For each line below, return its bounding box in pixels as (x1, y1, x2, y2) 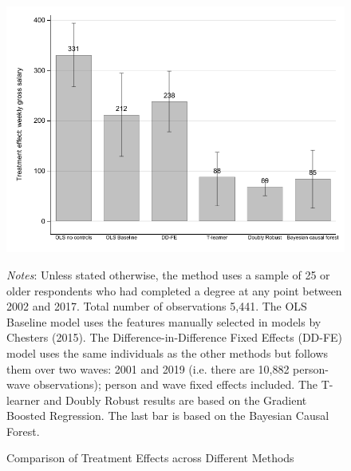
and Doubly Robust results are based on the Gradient (43, 391, 307, 408)
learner (6, 391, 41, 408)
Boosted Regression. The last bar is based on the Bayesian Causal (6, 407, 329, 424)
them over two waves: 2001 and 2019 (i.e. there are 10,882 (6, 360, 290, 377)
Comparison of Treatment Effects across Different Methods (6, 449, 294, 466)
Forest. (6, 422, 40, 439)
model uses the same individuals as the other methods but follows (6, 344, 329, 361)
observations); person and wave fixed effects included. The (34, 376, 318, 393)
